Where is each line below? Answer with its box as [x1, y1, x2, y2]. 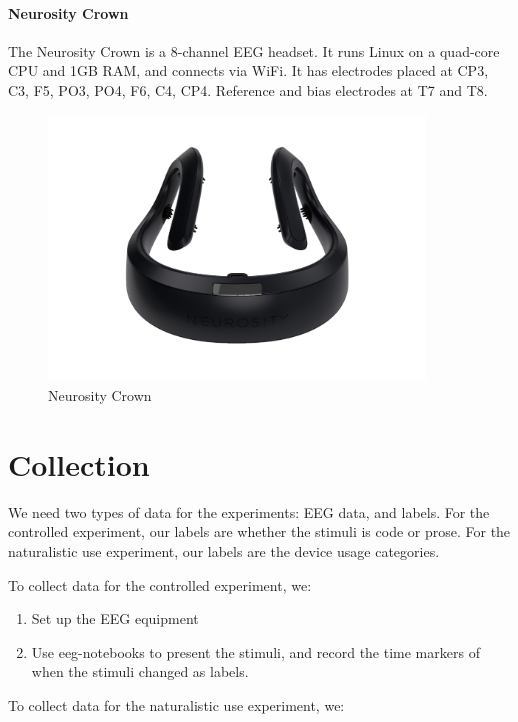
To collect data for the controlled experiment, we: [8, 574, 312, 595]
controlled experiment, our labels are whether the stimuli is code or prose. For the [8, 521, 511, 542]
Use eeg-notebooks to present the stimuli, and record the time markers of [31, 641, 480, 662]
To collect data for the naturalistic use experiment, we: [8, 694, 345, 715]
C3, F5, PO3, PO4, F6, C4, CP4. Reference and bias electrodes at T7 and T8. [8, 79, 488, 100]
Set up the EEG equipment [31, 608, 199, 629]
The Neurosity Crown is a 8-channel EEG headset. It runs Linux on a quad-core [8, 40, 500, 61]
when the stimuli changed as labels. [31, 661, 249, 682]
